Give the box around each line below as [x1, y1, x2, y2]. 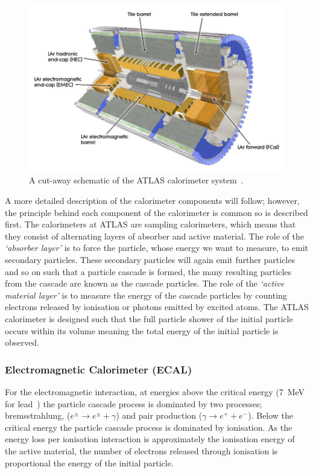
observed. [5, 336, 39, 349]
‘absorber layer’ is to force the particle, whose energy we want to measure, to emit [5, 241, 308, 254]
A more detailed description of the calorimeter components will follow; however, [5, 194, 300, 207]
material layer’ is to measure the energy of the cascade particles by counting [5, 288, 287, 301]
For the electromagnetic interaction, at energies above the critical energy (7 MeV [5, 385, 305, 398]
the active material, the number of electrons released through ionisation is [5, 444, 278, 457]
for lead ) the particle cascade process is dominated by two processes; [5, 397, 262, 410]
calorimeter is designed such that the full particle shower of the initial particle [5, 312, 293, 325]
